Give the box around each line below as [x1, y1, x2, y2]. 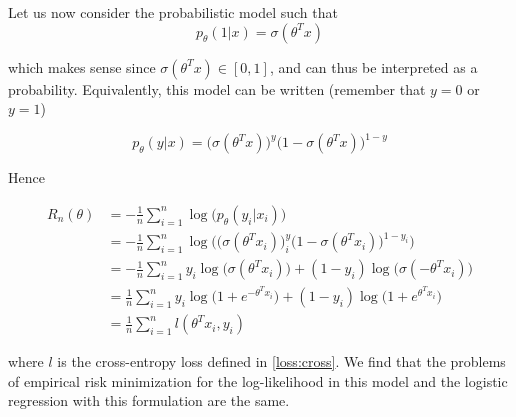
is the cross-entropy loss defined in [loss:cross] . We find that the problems [57, 351, 506, 372]
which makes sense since [8, 56, 156, 77]
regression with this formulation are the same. [8, 390, 290, 411]
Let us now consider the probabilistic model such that [8, 2, 338, 22]
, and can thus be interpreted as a [269, 56, 478, 77]
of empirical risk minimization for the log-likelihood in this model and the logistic [8, 370, 508, 391]
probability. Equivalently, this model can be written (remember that [8, 78, 426, 99]
